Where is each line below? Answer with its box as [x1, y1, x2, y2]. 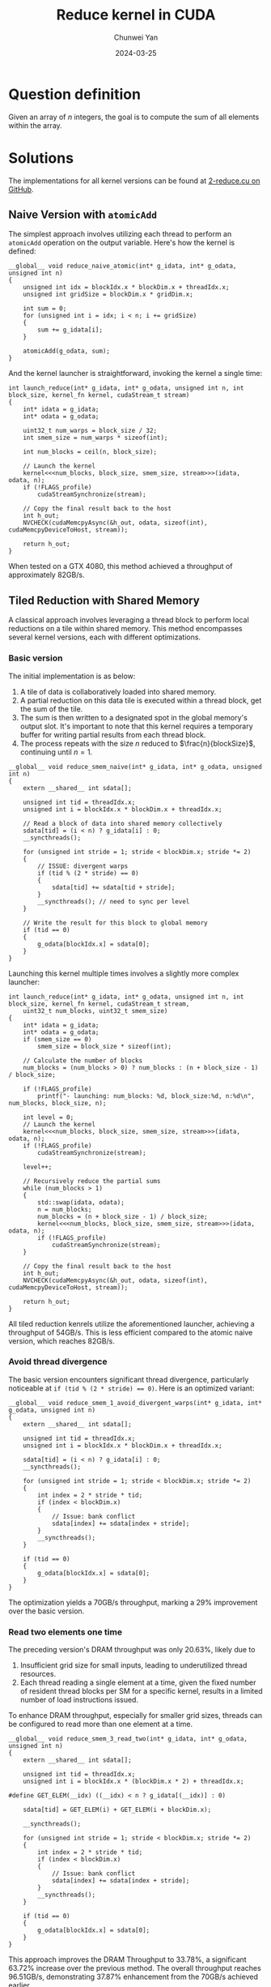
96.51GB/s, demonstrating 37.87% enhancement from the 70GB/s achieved [8, 1972, 259, 1982]
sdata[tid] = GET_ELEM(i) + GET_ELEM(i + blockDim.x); [23, 1805, 212, 1814]
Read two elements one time [8, 1626, 123, 1638]
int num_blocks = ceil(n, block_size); [23, 448, 158, 456]
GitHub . [8, 184, 34, 194]
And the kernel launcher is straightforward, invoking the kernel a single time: [8, 369, 263, 378]
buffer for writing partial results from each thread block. [19, 729, 206, 739]
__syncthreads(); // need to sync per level [37, 897, 190, 905]
